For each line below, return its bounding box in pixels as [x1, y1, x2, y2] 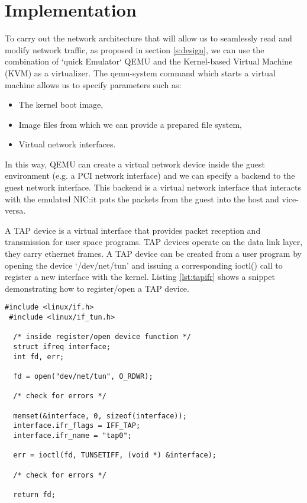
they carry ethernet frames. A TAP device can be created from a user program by [5, 247, 302, 260]
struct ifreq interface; [13, 343, 111, 352]
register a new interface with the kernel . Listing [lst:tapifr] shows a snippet [5, 270, 276, 283]
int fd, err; [13, 352, 64, 361]
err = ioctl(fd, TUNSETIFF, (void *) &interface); [13, 451, 216, 460]
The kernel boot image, [18, 98, 104, 111]
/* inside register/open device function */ [13, 333, 191, 341]
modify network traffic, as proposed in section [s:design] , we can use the [5, 43, 264, 56]
